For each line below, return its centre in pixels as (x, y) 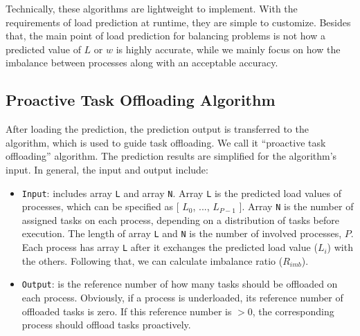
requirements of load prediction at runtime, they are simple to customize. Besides (178, 22)
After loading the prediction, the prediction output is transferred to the (157, 129)
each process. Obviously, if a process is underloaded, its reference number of (182, 298)
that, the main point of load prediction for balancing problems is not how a (165, 36)
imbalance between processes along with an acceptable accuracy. (142, 63)
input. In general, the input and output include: (107, 169)
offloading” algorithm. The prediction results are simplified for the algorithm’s (171, 156)
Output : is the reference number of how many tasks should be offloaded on (180, 284)
